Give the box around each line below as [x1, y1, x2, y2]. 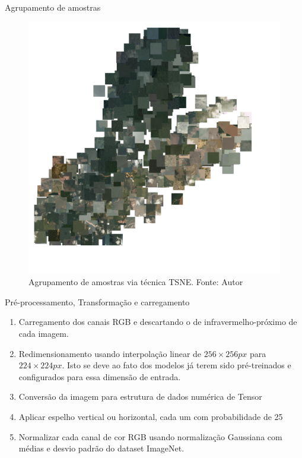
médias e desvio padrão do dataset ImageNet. [18, 442, 185, 454]
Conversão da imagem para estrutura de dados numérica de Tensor [18, 390, 262, 403]
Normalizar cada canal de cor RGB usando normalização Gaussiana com [18, 430, 282, 443]
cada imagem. [18, 327, 69, 339]
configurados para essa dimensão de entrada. [18, 370, 181, 383]
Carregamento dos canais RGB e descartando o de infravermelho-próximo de [18, 315, 297, 328]
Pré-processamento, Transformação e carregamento [5, 295, 190, 308]
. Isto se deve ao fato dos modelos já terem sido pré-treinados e [62, 359, 291, 371]
